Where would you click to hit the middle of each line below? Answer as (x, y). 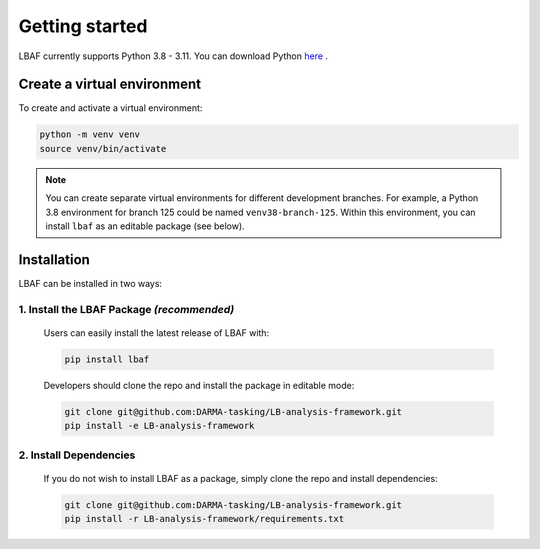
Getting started (83, 26)
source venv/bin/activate (103, 148)
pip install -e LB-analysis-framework (159, 426)
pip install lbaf (107, 359)
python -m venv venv (89, 134)
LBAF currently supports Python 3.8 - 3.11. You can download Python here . (173, 56)
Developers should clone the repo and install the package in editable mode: (199, 385)
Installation (54, 259)
